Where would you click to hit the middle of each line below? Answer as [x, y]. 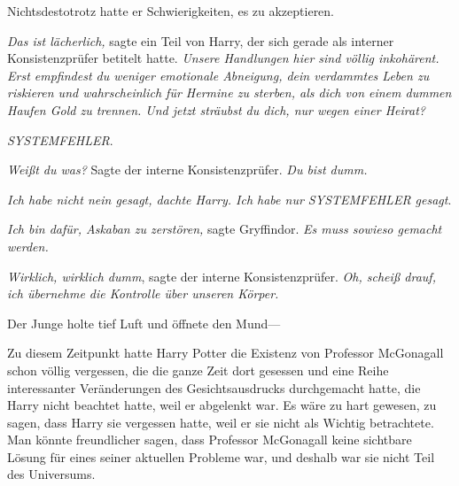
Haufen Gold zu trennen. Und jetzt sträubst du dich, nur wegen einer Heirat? [216, 109]
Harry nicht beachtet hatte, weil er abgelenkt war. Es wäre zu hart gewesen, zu [222, 405]
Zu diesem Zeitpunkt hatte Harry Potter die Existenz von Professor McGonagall [226, 353]
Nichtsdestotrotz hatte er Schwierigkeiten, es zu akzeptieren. [171, 11]
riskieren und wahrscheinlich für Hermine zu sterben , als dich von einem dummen [229, 93]
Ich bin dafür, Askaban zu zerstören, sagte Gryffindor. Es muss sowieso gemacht [225, 229]
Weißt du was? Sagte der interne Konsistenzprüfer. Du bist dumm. [187, 170]
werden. [28, 246]
